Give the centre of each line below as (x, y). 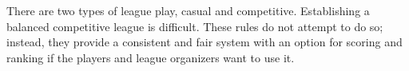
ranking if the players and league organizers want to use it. (151, 57)
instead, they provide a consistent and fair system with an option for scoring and (204, 42)
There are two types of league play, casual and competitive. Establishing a (188, 10)
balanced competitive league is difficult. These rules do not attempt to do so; (195, 26)
